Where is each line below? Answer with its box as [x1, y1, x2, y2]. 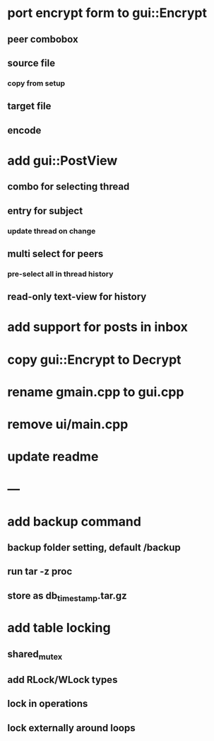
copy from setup [7, 78, 66, 88]
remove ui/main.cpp [7, 416, 129, 432]
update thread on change [7, 226, 96, 236]
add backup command [7, 513, 141, 529]
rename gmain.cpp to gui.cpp [7, 384, 184, 400]
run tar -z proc [7, 565, 73, 578]
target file [7, 100, 52, 113]
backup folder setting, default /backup [7, 541, 182, 553]
